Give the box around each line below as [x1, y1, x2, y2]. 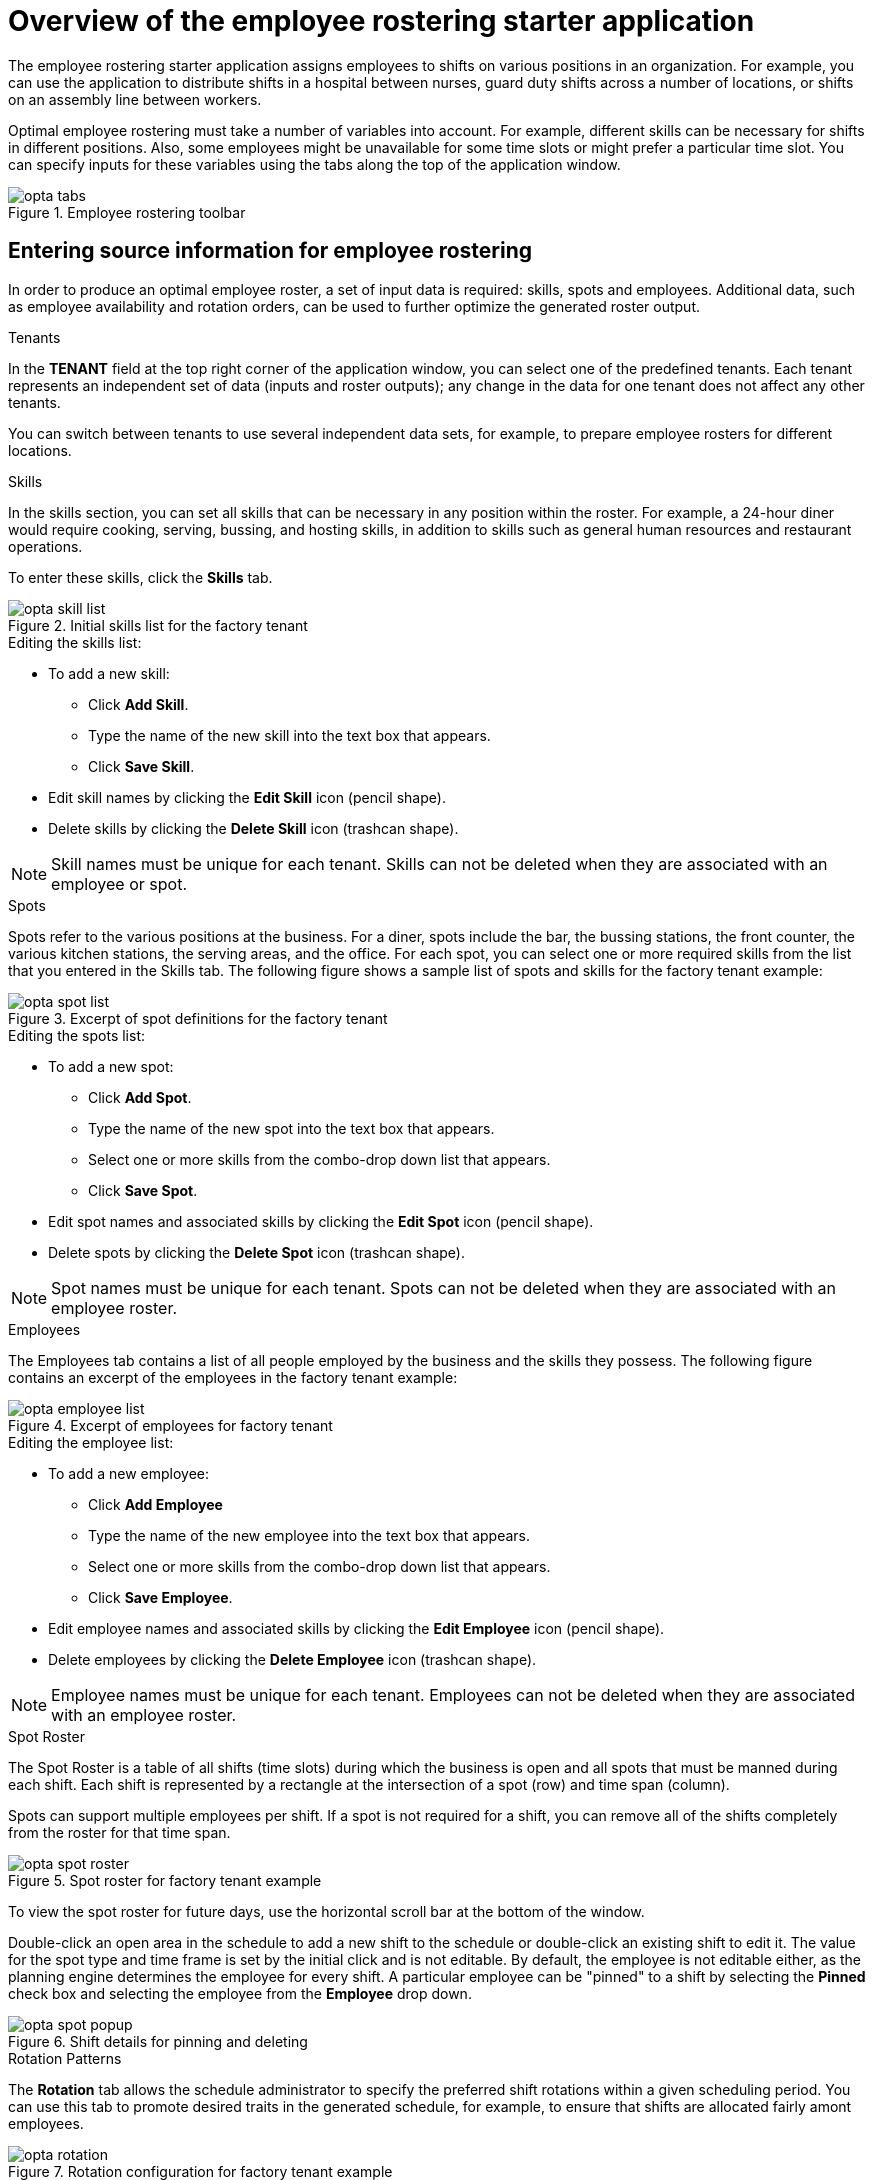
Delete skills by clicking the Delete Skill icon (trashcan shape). [48, 819, 459, 837]
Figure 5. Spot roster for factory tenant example [8, 1871, 322, 1889]
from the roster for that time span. [8, 1823, 231, 1841]
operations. [8, 537, 83, 555]
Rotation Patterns [8, 2049, 122, 2067]
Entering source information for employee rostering [8, 238, 533, 264]
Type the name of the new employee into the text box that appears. [88, 1526, 531, 1544]
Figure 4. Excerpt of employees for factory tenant [8, 1416, 333, 1434]
